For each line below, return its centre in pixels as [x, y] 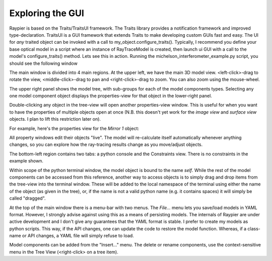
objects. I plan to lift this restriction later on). [55, 119]
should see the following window [43, 63]
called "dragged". [27, 198]
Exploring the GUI [47, 13]
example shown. [26, 161]
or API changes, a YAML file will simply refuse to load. [78, 236]
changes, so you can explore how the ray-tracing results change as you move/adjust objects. [106, 145]
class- [254, 228]
